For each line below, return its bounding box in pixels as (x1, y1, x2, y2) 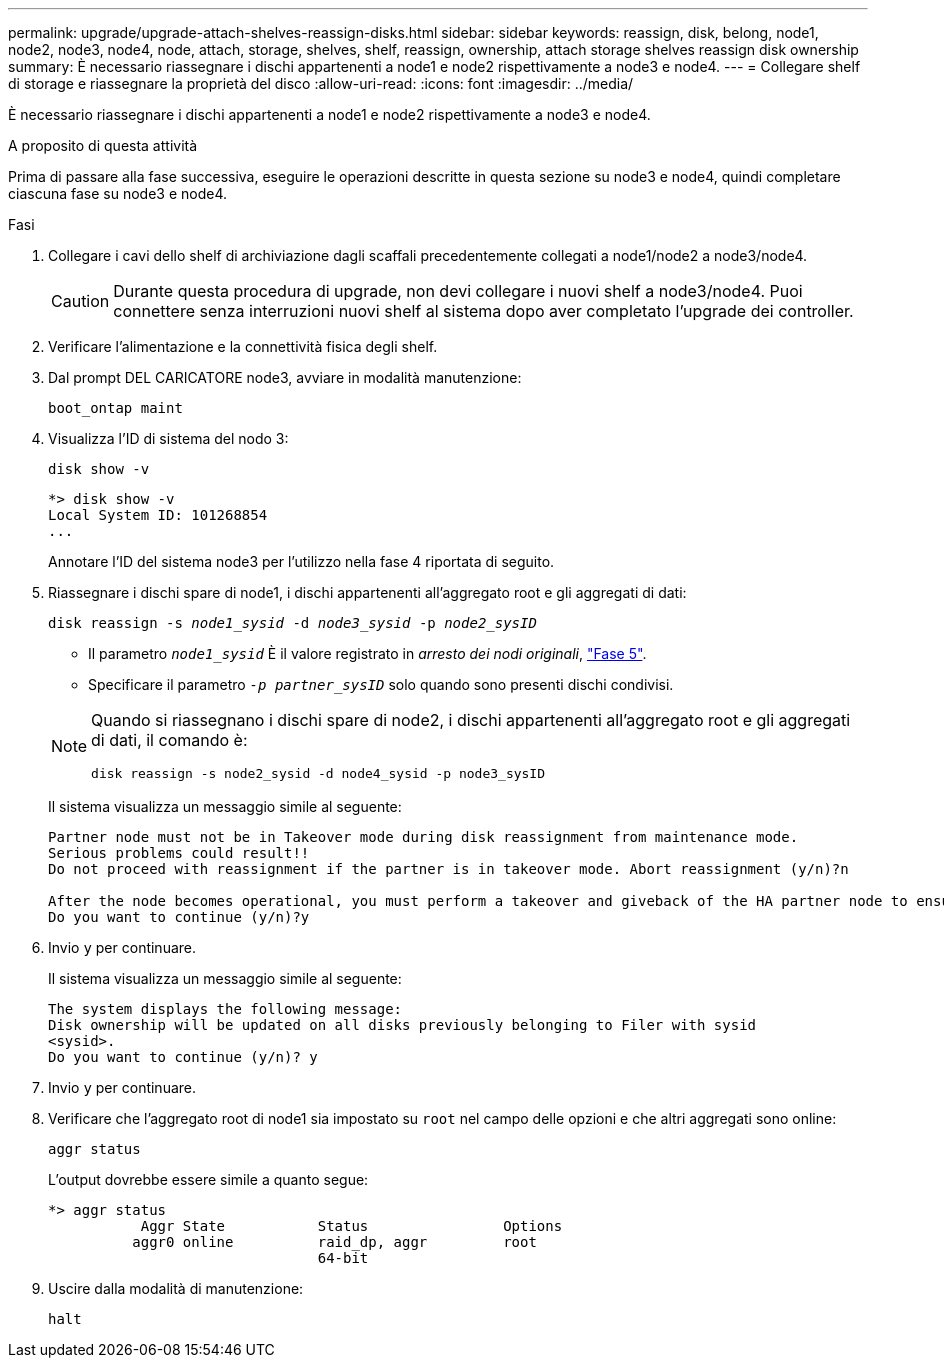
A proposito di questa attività (8, 137, 198, 154)
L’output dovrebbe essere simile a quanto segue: (48, 1171, 369, 1188)
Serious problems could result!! (48, 845, 310, 861)
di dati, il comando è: (91, 730, 248, 750)
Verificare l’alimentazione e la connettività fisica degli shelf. (48, 338, 438, 355)
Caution (51, 291, 110, 311)
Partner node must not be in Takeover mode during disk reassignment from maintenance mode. (48, 829, 799, 845)
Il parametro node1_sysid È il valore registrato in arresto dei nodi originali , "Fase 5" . (88, 645, 647, 662)
